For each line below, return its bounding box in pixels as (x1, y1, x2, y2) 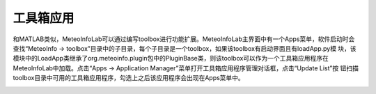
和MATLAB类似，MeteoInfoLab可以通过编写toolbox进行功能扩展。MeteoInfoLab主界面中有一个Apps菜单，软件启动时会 (13, 35, 355, 43)
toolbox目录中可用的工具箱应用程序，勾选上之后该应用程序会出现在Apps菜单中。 (13, 74, 245, 82)
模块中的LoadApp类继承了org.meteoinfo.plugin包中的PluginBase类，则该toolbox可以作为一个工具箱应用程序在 (13, 54, 329, 63)
